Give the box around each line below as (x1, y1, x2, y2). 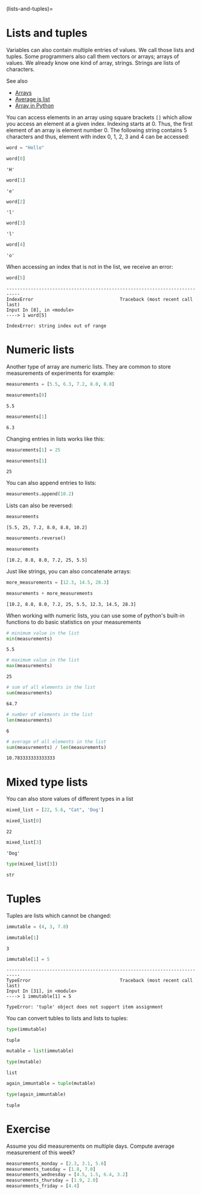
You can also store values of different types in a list (6, 795, 134, 803)
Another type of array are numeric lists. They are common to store (6, 363, 171, 370)
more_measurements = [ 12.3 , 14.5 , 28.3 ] (6, 579, 110, 585)
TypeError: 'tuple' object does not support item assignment (6, 1004, 164, 1010)
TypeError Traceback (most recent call (6, 978, 193, 984)
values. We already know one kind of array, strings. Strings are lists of (6, 59, 180, 66)
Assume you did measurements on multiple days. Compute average (6, 1142, 175, 1150)
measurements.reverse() (6, 535, 66, 541)
